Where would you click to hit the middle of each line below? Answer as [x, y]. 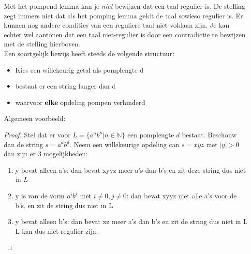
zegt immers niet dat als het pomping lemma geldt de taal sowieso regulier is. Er [124, 15]
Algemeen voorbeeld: [35, 118]
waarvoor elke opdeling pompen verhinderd [80, 102]
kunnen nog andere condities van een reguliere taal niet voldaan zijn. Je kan [117, 25]
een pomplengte [151, 134]
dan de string [24, 144]
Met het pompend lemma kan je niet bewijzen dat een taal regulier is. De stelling [125, 6]
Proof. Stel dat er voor [37, 134]
